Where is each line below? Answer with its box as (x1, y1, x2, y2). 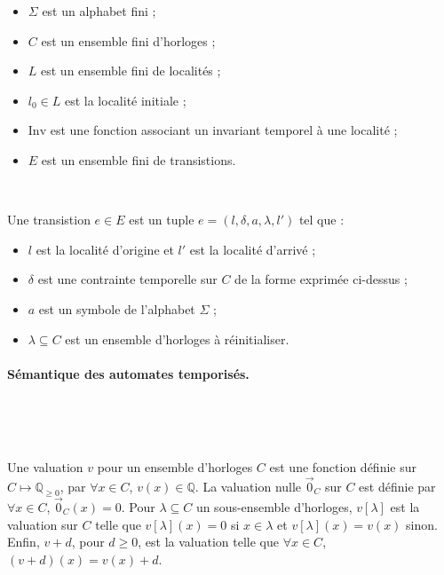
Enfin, (7, 532, 40, 551)
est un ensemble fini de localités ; (41, 61, 221, 80)
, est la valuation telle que (138, 532, 279, 551)
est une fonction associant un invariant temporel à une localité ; (50, 121, 398, 139)
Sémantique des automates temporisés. (7, 364, 250, 382)
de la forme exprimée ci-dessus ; (234, 270, 408, 288)
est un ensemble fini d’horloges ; (41, 31, 216, 50)
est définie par (359, 477, 436, 495)
